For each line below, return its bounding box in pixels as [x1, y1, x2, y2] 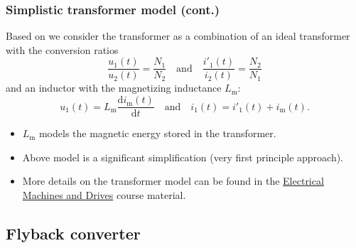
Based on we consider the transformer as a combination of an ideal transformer [6, 28, 350, 43]
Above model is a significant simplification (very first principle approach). [22, 149, 344, 164]
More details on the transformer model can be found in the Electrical [22, 173, 324, 188]
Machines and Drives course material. [22, 187, 186, 202]
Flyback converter [6, 222, 141, 244]
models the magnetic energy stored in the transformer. [38, 126, 276, 141]
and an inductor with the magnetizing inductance [6, 80, 222, 95]
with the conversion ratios [6, 42, 119, 57]
